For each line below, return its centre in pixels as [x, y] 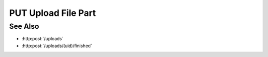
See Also [24, 26]
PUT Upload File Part [53, 13]
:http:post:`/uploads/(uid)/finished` [57, 46]
